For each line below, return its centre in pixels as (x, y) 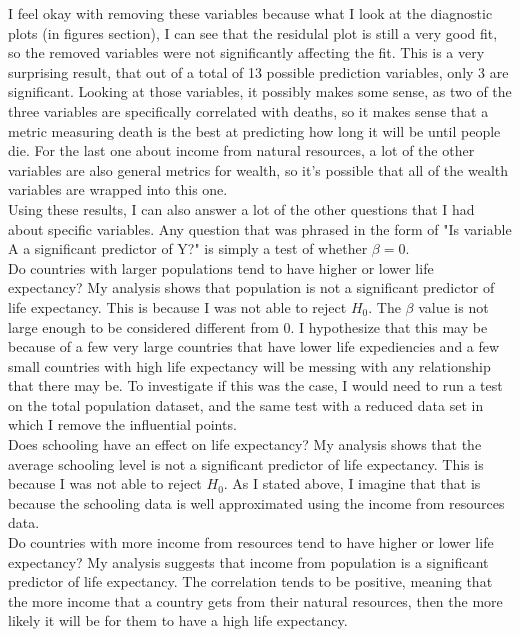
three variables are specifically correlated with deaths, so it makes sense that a (248, 110)
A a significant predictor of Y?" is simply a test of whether (188, 248)
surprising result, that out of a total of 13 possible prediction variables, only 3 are (258, 71)
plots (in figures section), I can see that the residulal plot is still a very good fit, (253, 32)
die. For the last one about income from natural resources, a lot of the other (241, 150)
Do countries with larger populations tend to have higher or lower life (221, 267)
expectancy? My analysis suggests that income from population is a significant (248, 561)
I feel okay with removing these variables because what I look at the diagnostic (250, 13)
